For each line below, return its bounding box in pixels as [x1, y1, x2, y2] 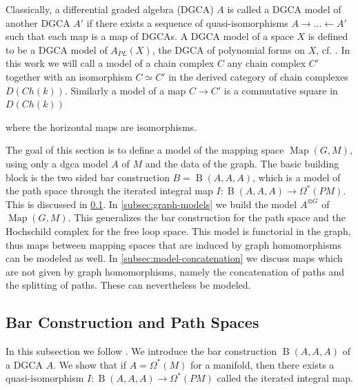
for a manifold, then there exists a [190, 357, 335, 371]
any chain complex [227, 56, 306, 70]
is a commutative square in [223, 83, 338, 97]
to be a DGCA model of [6, 42, 108, 57]
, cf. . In [316, 42, 350, 57]
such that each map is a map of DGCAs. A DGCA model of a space [6, 29, 294, 43]
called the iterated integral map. [217, 371, 353, 385]
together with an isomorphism [6, 69, 132, 83]
